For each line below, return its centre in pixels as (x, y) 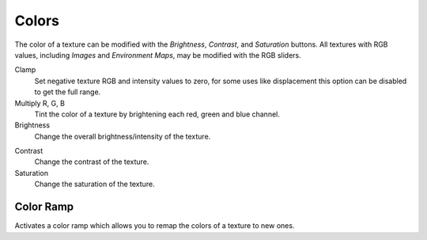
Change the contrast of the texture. (92, 162)
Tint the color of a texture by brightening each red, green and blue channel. (157, 114)
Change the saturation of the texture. (94, 184)
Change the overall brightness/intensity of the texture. (123, 136)
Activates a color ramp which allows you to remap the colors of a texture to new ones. (155, 226)
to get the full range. (68, 92)
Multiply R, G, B (40, 103)
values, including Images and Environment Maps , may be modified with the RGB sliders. (158, 55)
